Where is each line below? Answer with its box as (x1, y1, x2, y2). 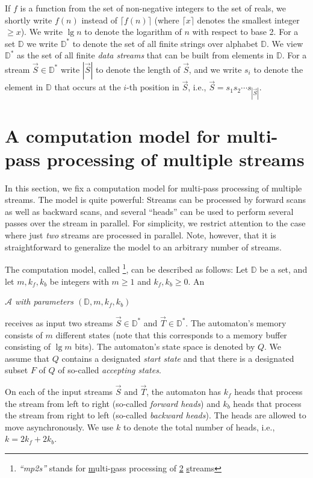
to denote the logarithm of (84, 25, 182, 38)
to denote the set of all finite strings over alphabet (72, 37, 258, 49)
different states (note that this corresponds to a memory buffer (55, 328, 287, 341)
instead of (81, 13, 117, 26)
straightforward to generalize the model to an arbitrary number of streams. (5, 240, 282, 253)
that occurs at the (54, 81, 121, 93)
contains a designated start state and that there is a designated (61, 352, 294, 364)
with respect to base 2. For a (192, 25, 299, 38)
